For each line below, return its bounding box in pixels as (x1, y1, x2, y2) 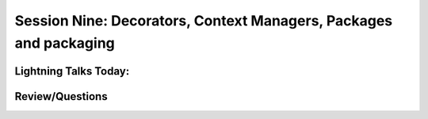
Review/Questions (14, 90, 108, 103)
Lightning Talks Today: (14, 64, 130, 78)
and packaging (14, 34, 115, 52)
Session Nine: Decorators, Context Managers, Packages (14, 12, 393, 29)
